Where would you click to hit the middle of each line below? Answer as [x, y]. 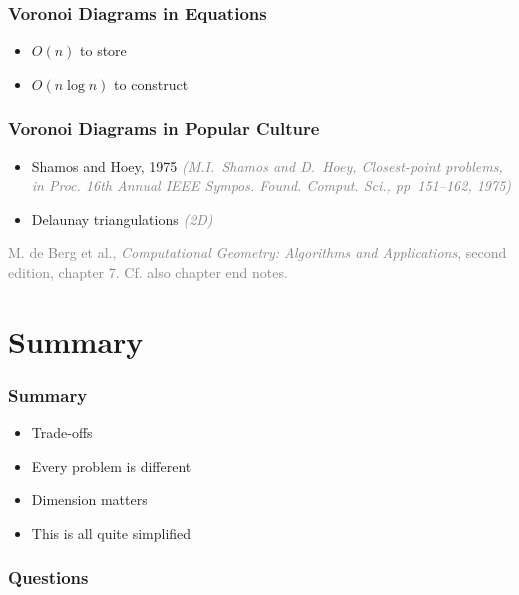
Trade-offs [62, 432]
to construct [151, 83]
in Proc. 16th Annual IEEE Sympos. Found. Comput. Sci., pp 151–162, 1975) [271, 185]
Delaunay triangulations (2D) [122, 218]
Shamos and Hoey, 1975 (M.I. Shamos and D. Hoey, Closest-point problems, [267, 165]
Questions [48, 577]
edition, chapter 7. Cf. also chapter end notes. [148, 272]
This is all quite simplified [111, 532]
